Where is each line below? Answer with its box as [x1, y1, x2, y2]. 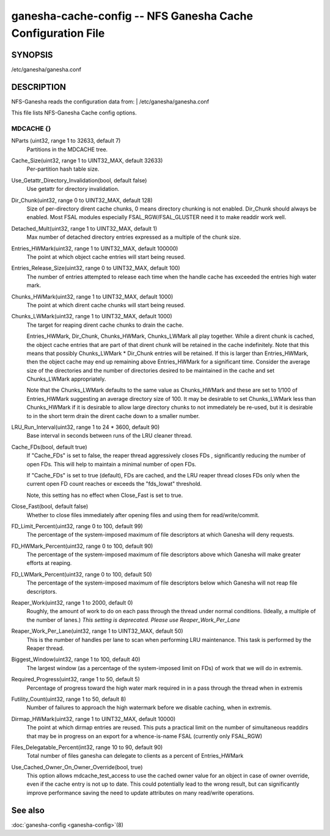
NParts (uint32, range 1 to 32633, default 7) [11, 137, 121, 144]
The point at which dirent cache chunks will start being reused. [26, 301, 186, 308]
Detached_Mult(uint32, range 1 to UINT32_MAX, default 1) [11, 225, 158, 232]
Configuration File [11, 26, 105, 40]
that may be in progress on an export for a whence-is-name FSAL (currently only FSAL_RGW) [26, 732, 263, 740]
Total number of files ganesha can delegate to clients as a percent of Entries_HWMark [26, 752, 244, 759]
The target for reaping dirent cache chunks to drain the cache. [26, 321, 184, 329]
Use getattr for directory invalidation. [26, 185, 120, 193]
